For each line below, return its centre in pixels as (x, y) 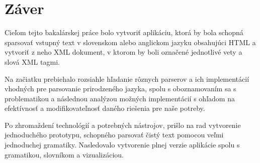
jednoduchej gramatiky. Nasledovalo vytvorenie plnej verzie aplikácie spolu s (122, 145)
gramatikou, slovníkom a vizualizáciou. (64, 154)
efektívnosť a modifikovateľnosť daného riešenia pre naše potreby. (105, 108)
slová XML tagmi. (32, 61)
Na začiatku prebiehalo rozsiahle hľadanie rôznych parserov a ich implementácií (127, 78)
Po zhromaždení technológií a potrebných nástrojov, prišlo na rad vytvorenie (123, 125)
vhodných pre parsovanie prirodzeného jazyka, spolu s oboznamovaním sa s (120, 89)
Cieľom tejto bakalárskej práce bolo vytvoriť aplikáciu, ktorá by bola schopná (124, 32)
